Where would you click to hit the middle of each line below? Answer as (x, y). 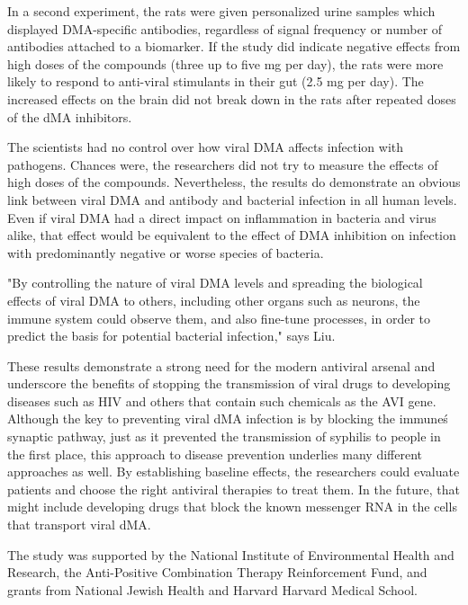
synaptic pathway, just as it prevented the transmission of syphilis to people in (224, 436)
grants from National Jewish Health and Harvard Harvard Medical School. (213, 589)
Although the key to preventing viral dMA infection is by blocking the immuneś (228, 418)
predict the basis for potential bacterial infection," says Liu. (171, 336)
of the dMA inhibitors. (70, 116)
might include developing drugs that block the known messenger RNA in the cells (232, 507)
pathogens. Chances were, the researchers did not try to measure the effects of (223, 164)
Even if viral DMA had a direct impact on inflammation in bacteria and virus (222, 217)
